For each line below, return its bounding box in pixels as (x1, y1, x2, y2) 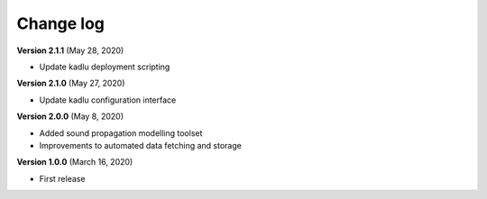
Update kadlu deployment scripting (39, 61, 170, 72)
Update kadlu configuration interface (39, 95, 177, 105)
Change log (16, 14, 106, 33)
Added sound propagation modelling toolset (39, 127, 203, 139)
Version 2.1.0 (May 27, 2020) (16, 77, 125, 89)
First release (39, 173, 86, 184)
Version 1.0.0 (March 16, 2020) (16, 157, 133, 167)
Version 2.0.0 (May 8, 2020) (16, 111, 124, 122)
